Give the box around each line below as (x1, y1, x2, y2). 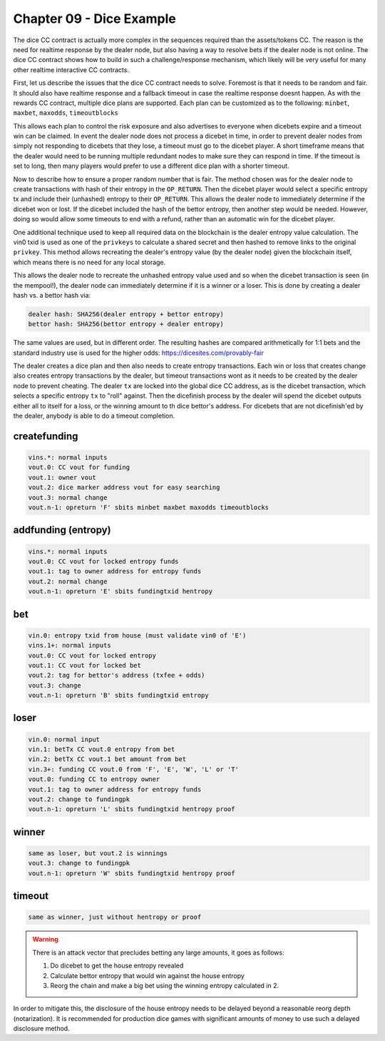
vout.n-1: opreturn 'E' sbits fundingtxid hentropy (28, 588, 213, 595)
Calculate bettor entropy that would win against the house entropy (50, 971, 245, 980)
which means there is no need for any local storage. (13, 258, 166, 266)
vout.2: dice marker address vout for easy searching (28, 483, 220, 492)
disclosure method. (13, 1025, 71, 1033)
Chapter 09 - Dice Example (13, 11, 176, 26)
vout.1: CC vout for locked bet (28, 661, 142, 669)
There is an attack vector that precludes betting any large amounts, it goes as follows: (32, 948, 284, 957)
